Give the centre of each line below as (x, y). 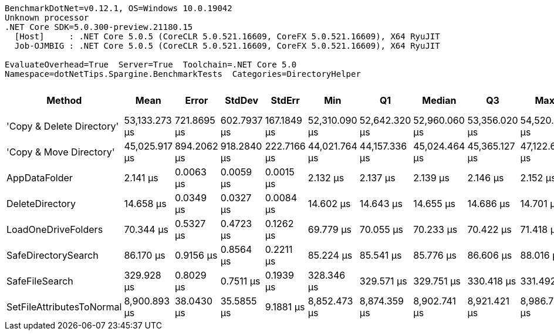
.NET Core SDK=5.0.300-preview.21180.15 (99, 27)
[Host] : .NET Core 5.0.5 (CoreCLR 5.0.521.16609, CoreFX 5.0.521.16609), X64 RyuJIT (227, 36)
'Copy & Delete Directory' (63, 126)
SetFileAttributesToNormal (64, 307)
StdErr (285, 100)
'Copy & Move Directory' (61, 152)
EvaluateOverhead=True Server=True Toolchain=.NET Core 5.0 (151, 65)
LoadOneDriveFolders (55, 229)
